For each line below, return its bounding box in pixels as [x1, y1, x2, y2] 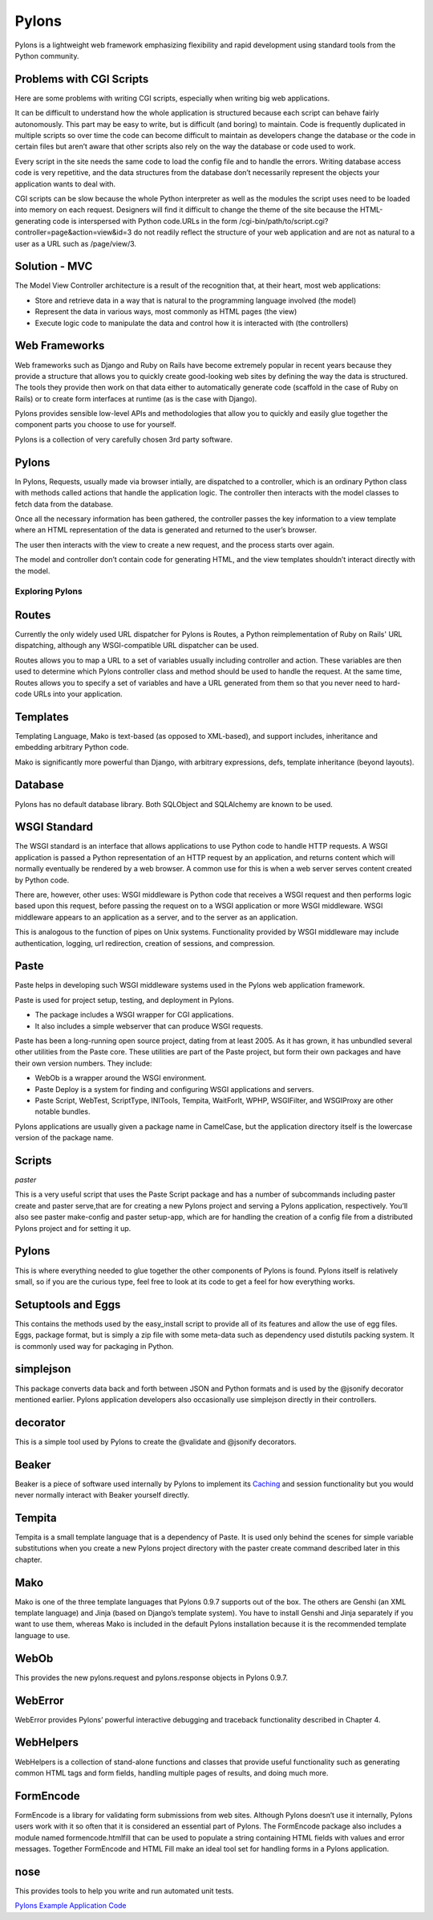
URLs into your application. [33, 689, 123, 699]
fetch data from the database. [14, 499, 114, 509]
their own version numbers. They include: [14, 1058, 152, 1068]
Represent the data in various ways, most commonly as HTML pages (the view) [34, 307, 297, 316]
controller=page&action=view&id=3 [14, 227, 132, 237]
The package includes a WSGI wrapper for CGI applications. [34, 1010, 234, 1020]
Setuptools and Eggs [14, 1298, 121, 1311]
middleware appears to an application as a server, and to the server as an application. [14, 912, 298, 922]
